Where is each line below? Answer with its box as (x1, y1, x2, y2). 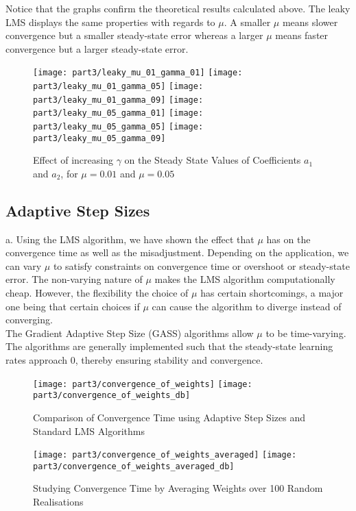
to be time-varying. (265, 325, 346, 340)
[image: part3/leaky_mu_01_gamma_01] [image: (33, 68, 243, 78)
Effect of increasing (33, 153, 113, 167)
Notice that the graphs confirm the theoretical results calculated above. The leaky (5, 1, 351, 15)
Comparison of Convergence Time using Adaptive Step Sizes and (33, 410, 305, 424)
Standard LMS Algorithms (33, 423, 145, 438)
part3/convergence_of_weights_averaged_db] (33, 461, 235, 471)
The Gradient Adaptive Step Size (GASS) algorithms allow (5, 325, 254, 340)
